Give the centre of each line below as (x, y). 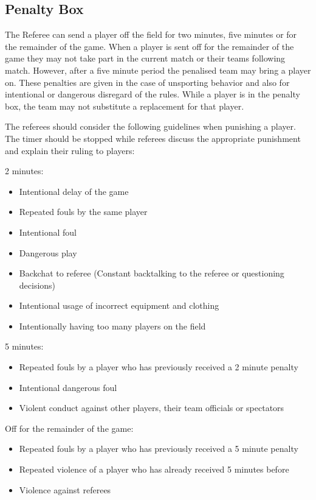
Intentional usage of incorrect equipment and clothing (119, 305)
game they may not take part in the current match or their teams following (145, 58)
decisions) (37, 285)
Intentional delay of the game (74, 191)
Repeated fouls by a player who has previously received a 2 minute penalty (159, 367)
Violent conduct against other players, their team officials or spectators (152, 408)
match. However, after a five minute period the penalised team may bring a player (158, 70)
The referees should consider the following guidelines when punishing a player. (150, 126)
